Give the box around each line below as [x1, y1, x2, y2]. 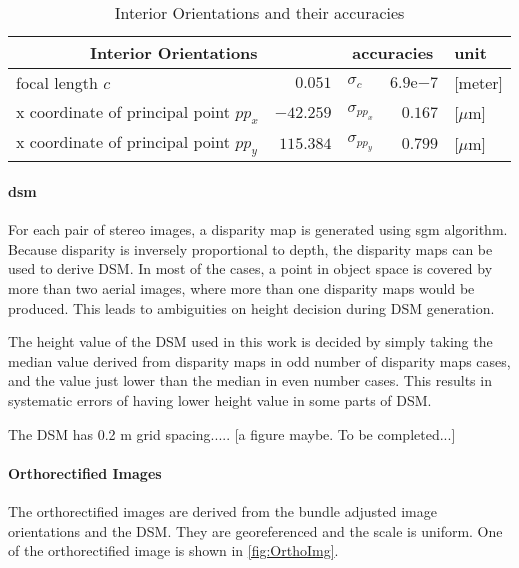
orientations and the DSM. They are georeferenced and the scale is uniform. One [8, 520, 503, 541]
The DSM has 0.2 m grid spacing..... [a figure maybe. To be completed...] [8, 423, 456, 444]
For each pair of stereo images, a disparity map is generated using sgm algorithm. [8, 219, 508, 240]
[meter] [454, 71, 504, 94]
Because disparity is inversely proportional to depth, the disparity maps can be [8, 238, 493, 259]
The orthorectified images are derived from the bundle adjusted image [8, 500, 437, 521]
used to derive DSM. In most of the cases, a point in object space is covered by [8, 258, 493, 279]
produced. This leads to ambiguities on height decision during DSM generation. [8, 297, 495, 318]
